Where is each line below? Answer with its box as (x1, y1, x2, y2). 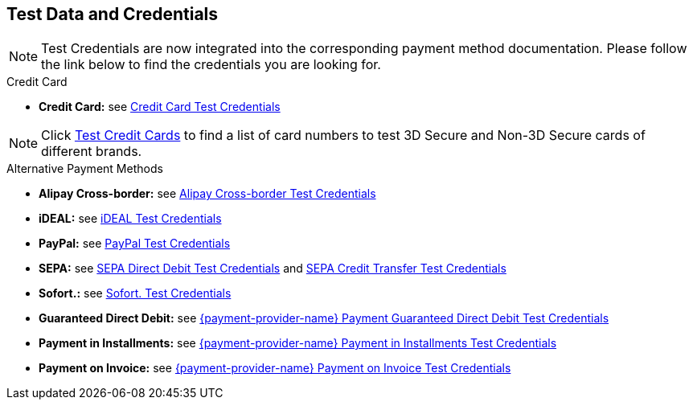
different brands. (41, 143, 142, 160)
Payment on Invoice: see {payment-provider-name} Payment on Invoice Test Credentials (39, 361, 511, 375)
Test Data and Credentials (6, 4, 219, 24)
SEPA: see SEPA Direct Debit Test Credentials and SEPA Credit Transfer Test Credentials (39, 261, 506, 276)
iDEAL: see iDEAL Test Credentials (39, 211, 222, 226)
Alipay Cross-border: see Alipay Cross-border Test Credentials (39, 187, 376, 201)
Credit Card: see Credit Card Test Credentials (39, 100, 281, 114)
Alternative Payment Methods (6, 162, 163, 176)
